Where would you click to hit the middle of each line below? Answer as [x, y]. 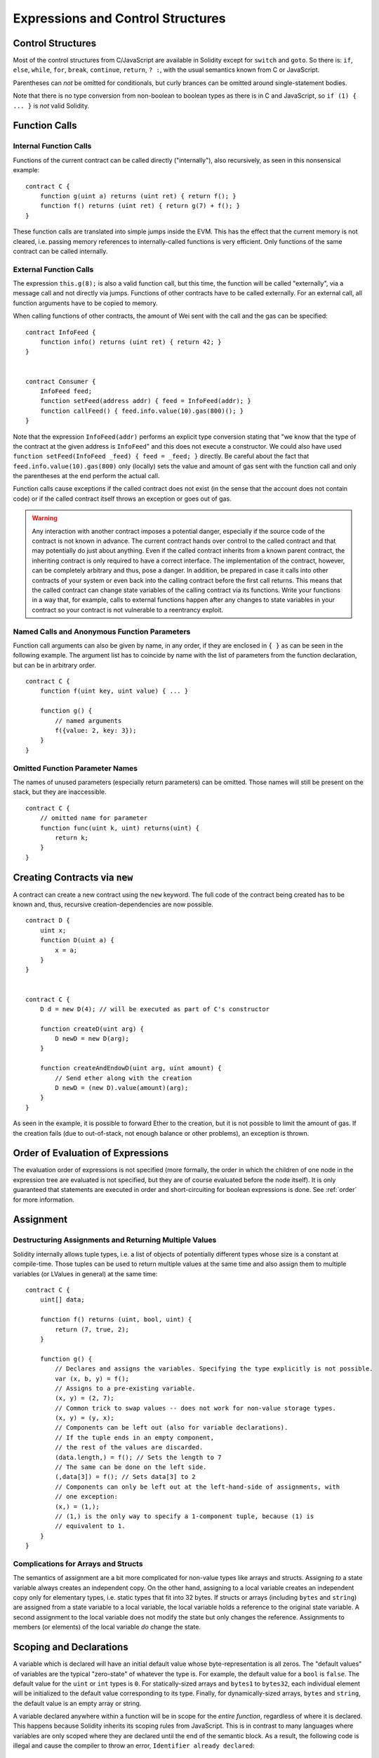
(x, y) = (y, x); [85, 1418]
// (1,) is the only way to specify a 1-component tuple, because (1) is [185, 1516]
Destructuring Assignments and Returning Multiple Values [115, 1240]
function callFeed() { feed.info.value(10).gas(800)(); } [142, 411]
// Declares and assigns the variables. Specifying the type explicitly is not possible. [214, 1369]
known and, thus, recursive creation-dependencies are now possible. [113, 904]
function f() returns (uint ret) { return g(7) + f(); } [140, 206]
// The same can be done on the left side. [131, 1467]
